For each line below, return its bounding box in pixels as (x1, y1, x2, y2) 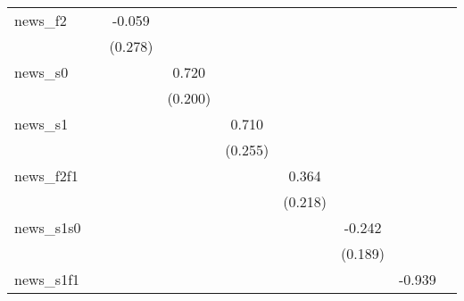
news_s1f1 (14, 269, 80, 289)
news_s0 (14, 62, 69, 82)
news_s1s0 (14, 217, 81, 238)
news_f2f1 (14, 165, 79, 186)
